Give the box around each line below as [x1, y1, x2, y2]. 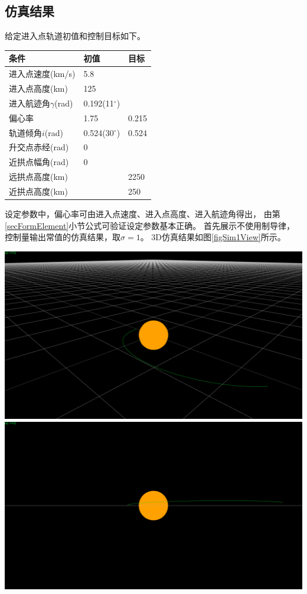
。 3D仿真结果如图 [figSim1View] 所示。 [140, 231, 286, 243]
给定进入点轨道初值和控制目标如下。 [5, 30, 145, 42]
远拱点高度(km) [9, 170, 68, 183]
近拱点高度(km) [9, 185, 68, 197]
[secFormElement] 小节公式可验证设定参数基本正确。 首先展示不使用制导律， [5, 219, 295, 231]
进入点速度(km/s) [9, 67, 76, 80]
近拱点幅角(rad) [9, 156, 69, 168]
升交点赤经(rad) [9, 141, 69, 153]
